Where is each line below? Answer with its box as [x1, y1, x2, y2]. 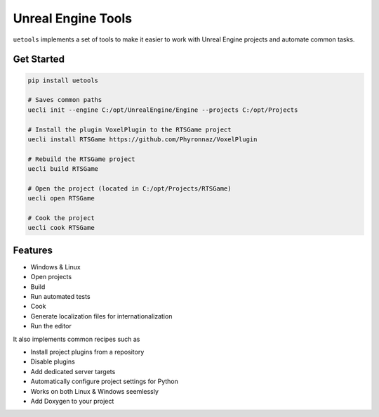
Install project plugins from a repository [30, 348, 145, 357]
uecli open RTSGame [27, 194, 95, 203]
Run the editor [30, 322, 72, 331]
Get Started [13, 53, 65, 65]
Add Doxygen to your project [30, 397, 114, 405]
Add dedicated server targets [30, 367, 116, 376]
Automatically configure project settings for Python [30, 377, 179, 386]
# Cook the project [27, 214, 95, 222]
